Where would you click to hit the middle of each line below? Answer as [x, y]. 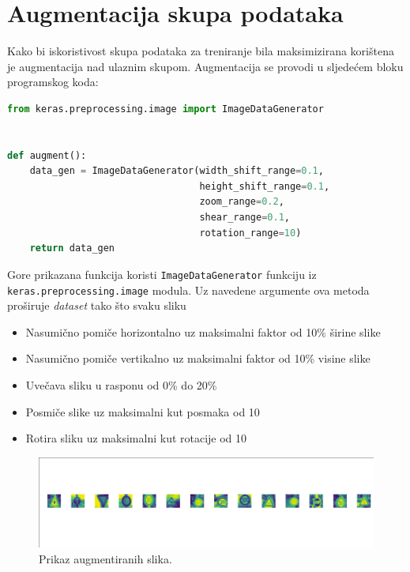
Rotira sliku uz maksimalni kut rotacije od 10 [136, 438]
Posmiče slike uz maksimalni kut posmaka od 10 [143, 411]
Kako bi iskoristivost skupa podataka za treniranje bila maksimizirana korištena [201, 51]
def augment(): [47, 155]
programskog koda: [53, 82]
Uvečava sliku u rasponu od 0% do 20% [121, 384]
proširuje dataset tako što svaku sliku [97, 305]
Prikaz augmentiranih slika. [105, 558]
